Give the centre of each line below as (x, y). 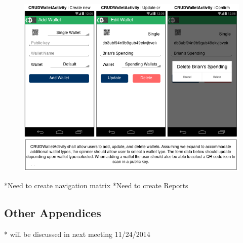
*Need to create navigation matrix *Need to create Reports (96, 185)
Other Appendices (53, 213)
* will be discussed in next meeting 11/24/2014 (77, 234)
